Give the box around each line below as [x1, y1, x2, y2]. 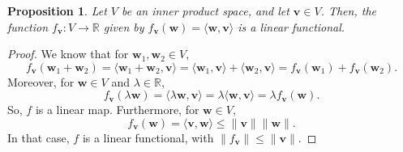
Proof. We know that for [7, 45, 129, 62]
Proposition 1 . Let [7, 2, 107, 19]
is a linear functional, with [82, 129, 214, 146]
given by [103, 18, 144, 35]
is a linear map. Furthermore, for [35, 101, 199, 118]
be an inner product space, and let [122, 2, 289, 19]
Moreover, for [7, 73, 75, 90]
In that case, [7, 129, 70, 146]
